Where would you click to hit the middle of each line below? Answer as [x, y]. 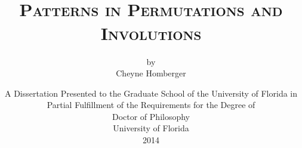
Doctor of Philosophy [151, 116]
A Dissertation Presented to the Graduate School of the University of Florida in [151, 93]
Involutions [151, 33]
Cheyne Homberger [151, 73]
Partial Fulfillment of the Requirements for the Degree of [151, 105]
